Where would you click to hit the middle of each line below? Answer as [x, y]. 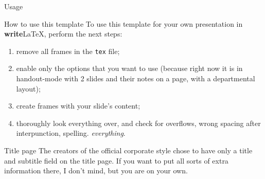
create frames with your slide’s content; [78, 106]
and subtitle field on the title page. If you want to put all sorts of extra [116, 160]
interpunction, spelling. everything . [71, 133]
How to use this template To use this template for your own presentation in [123, 23]
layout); [28, 88]
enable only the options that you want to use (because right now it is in [129, 68]
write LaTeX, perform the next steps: [63, 34]
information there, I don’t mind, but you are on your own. [96, 171]
